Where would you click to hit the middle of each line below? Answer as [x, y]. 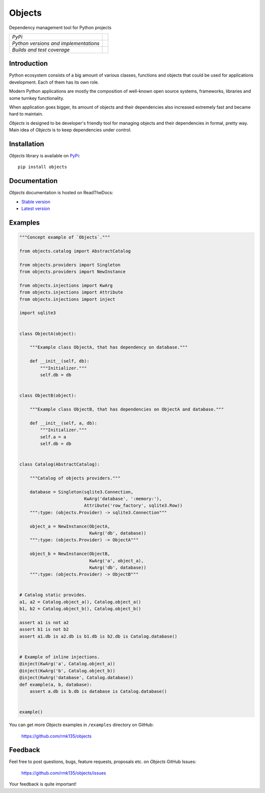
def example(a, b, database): [56, 684]
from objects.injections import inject [67, 299]
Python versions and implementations [56, 43]
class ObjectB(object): [48, 396]
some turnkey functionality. [37, 98]
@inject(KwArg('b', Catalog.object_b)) [67, 671]
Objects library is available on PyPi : [45, 156]
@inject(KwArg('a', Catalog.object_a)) [67, 664]
